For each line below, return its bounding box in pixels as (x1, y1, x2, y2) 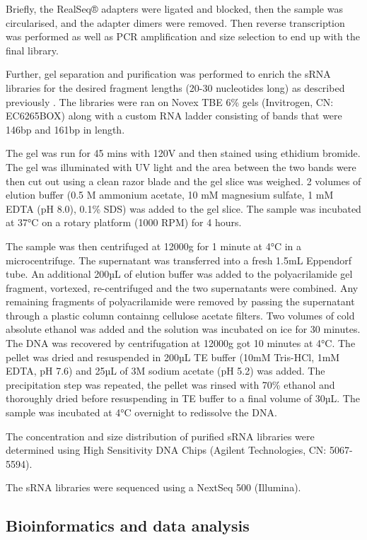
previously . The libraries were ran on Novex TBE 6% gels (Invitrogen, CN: (6, 94, 334, 109)
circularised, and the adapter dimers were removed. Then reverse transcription (6, 15, 345, 30)
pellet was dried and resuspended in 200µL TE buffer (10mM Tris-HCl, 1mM (6, 349, 340, 364)
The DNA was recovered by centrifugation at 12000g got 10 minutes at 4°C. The (6, 336, 356, 351)
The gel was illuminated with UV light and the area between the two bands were (6, 159, 356, 174)
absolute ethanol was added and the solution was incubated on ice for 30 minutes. (6, 322, 361, 336)
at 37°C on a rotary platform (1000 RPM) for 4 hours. (6, 215, 242, 230)
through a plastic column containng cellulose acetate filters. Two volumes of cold (6, 307, 355, 322)
